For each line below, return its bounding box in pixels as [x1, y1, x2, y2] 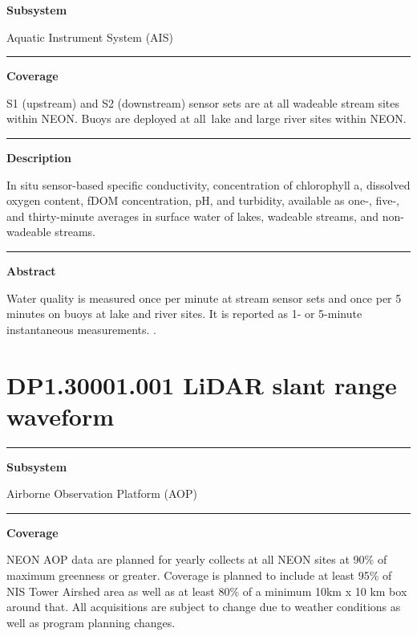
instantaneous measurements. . [6, 320, 156, 337]
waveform [6, 399, 115, 432]
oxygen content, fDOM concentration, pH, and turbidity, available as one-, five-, [6, 192, 399, 209]
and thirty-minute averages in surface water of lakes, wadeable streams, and [6, 207, 379, 224]
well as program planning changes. [6, 614, 176, 630]
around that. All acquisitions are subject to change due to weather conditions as [6, 598, 401, 615]
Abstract [6, 262, 56, 279]
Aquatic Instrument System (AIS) [6, 28, 173, 45]
